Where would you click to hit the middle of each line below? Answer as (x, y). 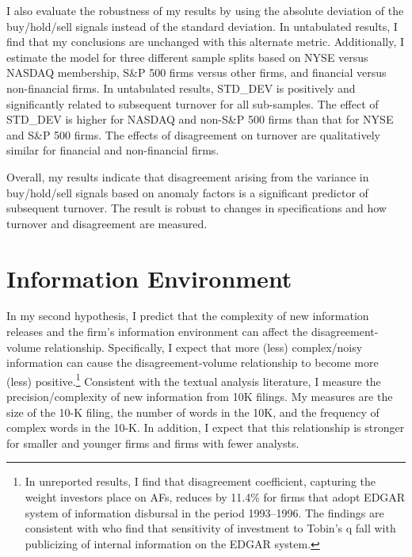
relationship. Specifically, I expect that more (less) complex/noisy (204, 347)
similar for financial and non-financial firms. (113, 150)
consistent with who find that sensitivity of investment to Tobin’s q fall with (210, 528)
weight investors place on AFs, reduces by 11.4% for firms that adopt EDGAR (215, 497)
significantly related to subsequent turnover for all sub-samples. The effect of (193, 103)
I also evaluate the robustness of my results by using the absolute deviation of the (205, 10)
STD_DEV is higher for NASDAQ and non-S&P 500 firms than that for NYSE (200, 119)
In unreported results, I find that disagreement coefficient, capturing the (200, 481)
